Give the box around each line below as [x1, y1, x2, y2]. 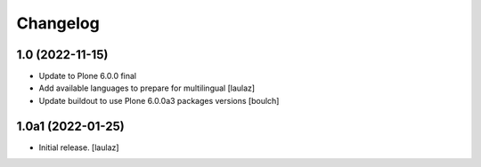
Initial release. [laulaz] [38, 142, 119, 153]
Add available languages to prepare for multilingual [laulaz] [38, 83, 256, 93]
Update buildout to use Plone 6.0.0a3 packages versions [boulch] [38, 95, 280, 106]
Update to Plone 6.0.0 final [38, 71, 137, 82]
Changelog [16, 13, 100, 33]
